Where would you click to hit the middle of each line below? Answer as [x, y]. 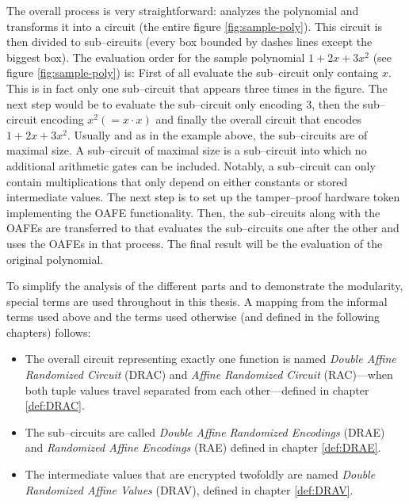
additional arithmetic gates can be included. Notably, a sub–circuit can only [191, 165]
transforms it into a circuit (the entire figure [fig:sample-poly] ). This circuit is [194, 26]
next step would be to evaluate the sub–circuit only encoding [155, 103]
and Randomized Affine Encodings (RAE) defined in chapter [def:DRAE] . [203, 447]
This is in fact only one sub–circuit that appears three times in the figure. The [197, 88]
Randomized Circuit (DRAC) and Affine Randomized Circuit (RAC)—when [209, 374]
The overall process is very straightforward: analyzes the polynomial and [183, 10]
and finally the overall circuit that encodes [258, 119]
